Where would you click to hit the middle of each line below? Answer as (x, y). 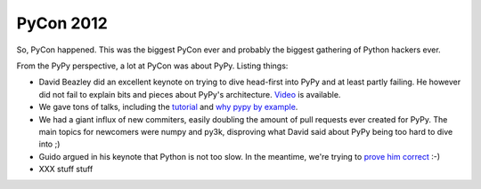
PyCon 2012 (62, 23)
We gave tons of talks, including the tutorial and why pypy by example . (168, 107)
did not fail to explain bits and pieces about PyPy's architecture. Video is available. (190, 94)
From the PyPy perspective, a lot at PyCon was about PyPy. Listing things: (152, 66)
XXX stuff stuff (66, 169)
